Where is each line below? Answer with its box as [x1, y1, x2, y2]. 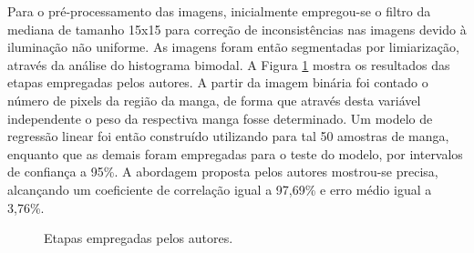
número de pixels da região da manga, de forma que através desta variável [7, 90, 421, 109]
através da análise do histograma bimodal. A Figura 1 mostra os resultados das [7, 55, 450, 74]
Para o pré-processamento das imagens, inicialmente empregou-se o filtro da [7, 2, 431, 20]
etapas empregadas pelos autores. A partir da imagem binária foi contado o [7, 73, 428, 92]
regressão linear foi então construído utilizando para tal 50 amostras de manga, [7, 126, 449, 146]
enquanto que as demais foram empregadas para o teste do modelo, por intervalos [7, 144, 463, 163]
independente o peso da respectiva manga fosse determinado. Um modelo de [7, 108, 433, 127]
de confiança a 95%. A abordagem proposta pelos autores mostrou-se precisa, [7, 162, 438, 181]
